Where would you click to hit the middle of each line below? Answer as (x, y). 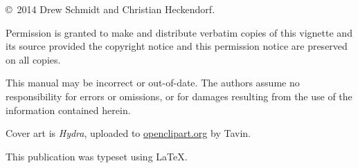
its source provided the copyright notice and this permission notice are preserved (177, 46)
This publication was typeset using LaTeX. (97, 156)
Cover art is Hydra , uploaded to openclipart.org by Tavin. (128, 133)
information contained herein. (68, 110)
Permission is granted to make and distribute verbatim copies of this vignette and (179, 32)
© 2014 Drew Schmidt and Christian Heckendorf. (110, 9)
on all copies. (33, 59)
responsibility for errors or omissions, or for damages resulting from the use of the (179, 96)
